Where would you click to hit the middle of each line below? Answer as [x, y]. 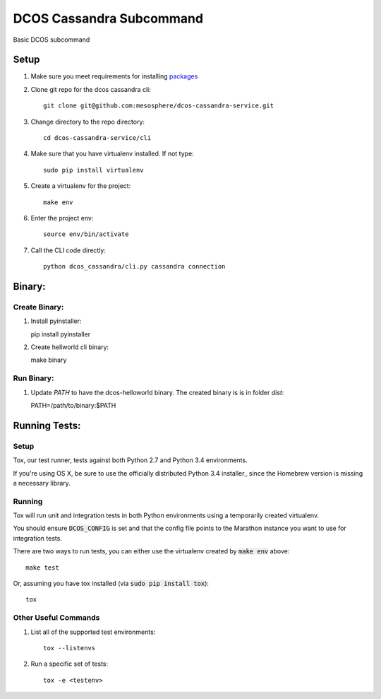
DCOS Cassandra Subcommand [108, 18]
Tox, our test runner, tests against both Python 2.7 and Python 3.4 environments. [130, 460]
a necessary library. [42, 483]
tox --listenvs [69, 648]
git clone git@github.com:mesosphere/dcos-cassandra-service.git [159, 106]
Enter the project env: [62, 218]
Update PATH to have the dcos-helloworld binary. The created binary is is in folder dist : [157, 392]
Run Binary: [34, 378]
